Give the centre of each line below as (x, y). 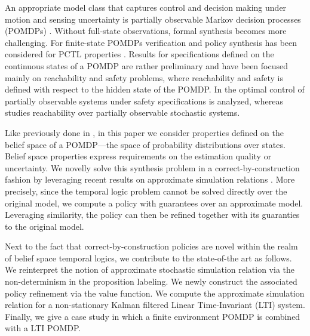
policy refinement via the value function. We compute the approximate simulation (155, 293)
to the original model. (44, 226)
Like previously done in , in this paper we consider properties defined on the (145, 132)
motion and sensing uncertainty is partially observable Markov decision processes (153, 19)
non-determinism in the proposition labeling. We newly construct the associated (151, 281)
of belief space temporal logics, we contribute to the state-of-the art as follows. (148, 258)
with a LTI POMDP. (43, 328)
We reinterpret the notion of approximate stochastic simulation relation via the (150, 269)
